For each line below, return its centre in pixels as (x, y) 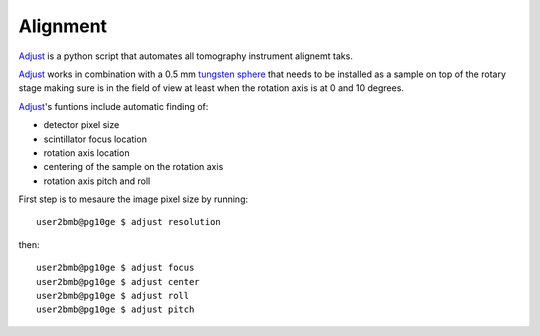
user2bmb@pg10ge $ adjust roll (113, 296)
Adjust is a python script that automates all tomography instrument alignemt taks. (186, 56)
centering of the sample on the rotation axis (133, 167)
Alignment (63, 26)
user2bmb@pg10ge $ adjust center (118, 281)
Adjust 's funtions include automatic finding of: (113, 106)
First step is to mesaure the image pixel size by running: (133, 199)
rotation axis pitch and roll (97, 181)
